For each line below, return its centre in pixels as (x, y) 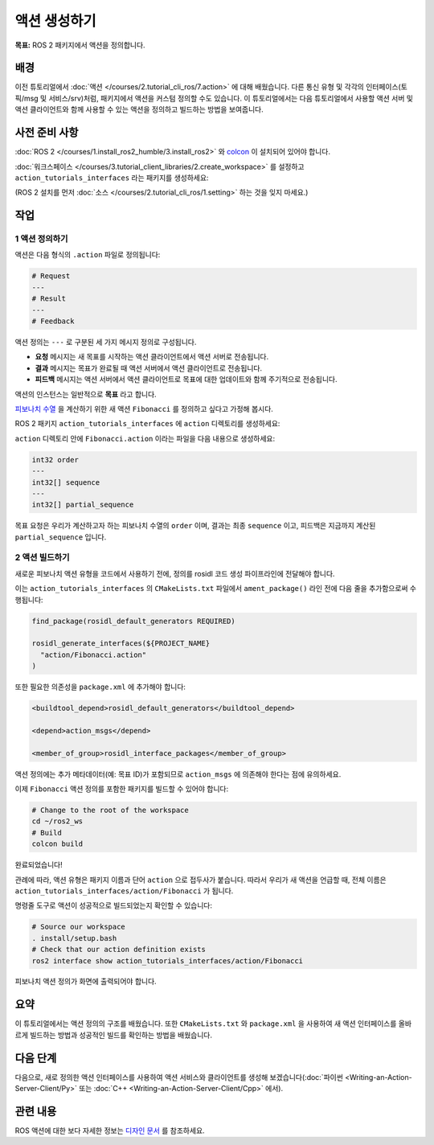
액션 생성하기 (55, 21)
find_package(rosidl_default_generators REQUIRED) (134, 621)
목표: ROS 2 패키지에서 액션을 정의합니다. (80, 45)
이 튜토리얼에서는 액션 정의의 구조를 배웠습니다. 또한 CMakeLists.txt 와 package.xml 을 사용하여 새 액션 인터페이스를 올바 (213, 1024)
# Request (51, 276)
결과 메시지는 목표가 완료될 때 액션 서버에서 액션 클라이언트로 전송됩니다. (149, 368)
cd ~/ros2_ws (57, 821)
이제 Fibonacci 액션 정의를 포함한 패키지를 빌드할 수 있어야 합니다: (122, 789)
